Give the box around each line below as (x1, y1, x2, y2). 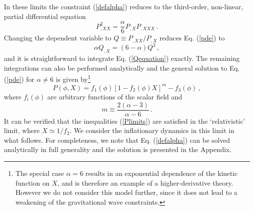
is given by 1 (56, 73, 91, 84)
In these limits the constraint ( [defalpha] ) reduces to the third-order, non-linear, (4, 1, 243, 11)
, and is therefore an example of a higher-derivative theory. (57, 177, 233, 188)
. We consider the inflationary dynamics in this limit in (69, 125, 234, 135)
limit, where (4, 125, 40, 135)
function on (15, 177, 50, 188)
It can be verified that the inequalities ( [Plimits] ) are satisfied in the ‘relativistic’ (4, 115, 245, 126)
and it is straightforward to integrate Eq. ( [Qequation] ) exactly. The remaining (4, 53, 240, 63)
